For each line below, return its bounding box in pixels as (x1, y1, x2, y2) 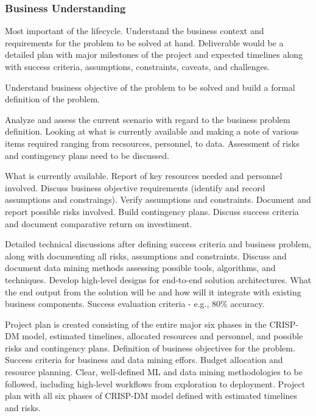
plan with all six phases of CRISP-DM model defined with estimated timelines (5, 389, 298, 402)
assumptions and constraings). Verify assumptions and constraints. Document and (5, 193, 311, 206)
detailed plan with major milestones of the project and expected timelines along (5, 48, 303, 61)
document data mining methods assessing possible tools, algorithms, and (5, 261, 276, 274)
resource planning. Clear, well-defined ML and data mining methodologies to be (5, 365, 303, 378)
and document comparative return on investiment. (5, 217, 192, 230)
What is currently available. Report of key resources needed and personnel (5, 169, 283, 182)
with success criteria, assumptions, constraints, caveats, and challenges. (5, 60, 270, 72)
